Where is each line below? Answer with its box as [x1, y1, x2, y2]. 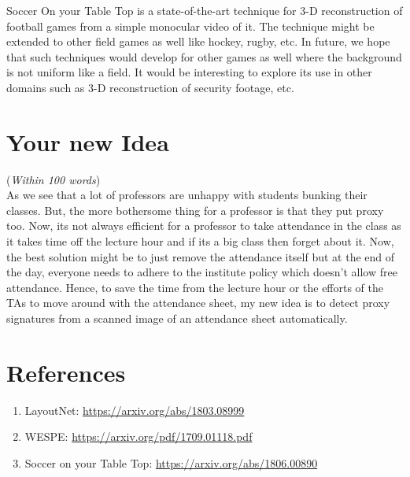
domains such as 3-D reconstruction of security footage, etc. [6, 79, 294, 95]
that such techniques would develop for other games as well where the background [6, 48, 402, 65]
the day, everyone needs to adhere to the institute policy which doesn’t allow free [6, 264, 397, 280]
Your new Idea [6, 125, 169, 157]
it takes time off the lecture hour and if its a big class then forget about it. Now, [6, 233, 394, 250]
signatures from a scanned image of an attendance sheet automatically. [6, 310, 348, 327]
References [6, 356, 126, 388]
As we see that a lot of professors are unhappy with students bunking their [6, 187, 368, 203]
